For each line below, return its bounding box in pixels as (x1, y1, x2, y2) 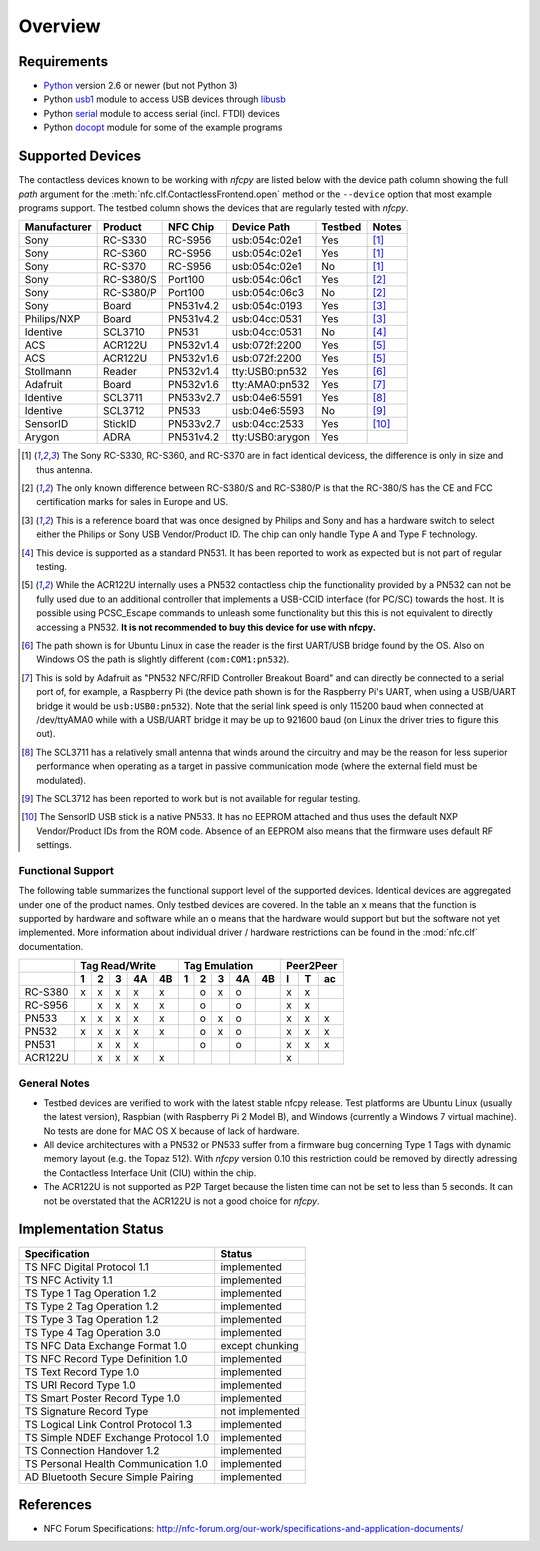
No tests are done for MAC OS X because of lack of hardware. (43, 1125, 300, 1137)
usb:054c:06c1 (231, 273, 302, 287)
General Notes (18, 1076, 90, 1090)
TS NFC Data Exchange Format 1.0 (24, 1338, 187, 1352)
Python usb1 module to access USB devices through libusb (43, 93, 287, 105)
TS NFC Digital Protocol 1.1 (24, 1260, 149, 1274)
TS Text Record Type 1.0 (24, 1365, 140, 1379)
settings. (36, 839, 72, 851)
